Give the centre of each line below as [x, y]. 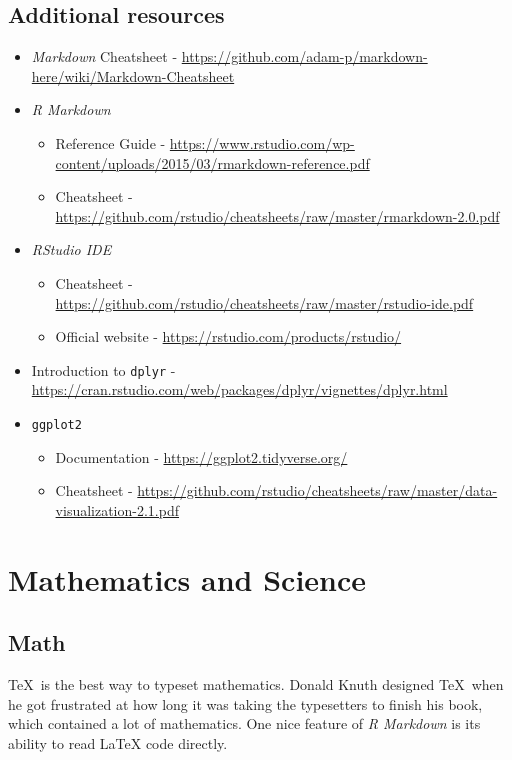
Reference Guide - [110, 142]
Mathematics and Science [187, 578]
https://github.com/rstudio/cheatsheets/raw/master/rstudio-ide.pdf [264, 302]
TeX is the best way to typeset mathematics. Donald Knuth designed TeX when [256, 684]
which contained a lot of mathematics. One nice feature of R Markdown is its [244, 723]
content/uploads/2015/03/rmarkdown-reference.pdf [212, 162]
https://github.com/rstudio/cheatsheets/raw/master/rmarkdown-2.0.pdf [277, 215]
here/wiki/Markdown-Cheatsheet [133, 75]
